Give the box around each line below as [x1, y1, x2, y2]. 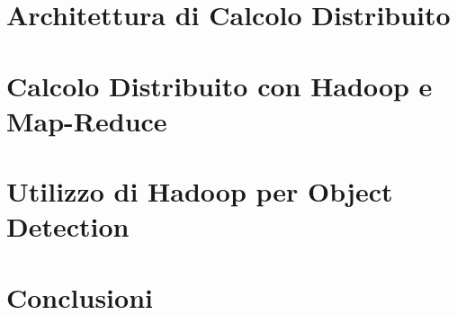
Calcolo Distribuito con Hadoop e [6, 67, 433, 103]
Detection [6, 208, 130, 245]
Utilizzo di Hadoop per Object [6, 173, 393, 210]
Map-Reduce [6, 102, 167, 139]
